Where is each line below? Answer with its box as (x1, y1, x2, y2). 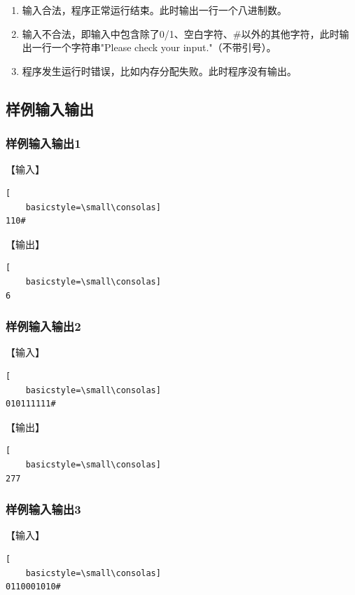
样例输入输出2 (6, 317, 81, 335)
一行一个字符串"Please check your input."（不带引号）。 (32, 40, 277, 55)
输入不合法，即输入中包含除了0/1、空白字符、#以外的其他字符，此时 (22, 26, 340, 41)
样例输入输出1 (6, 135, 81, 152)
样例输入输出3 (6, 500, 81, 518)
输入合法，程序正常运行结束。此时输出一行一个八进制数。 (22, 3, 287, 17)
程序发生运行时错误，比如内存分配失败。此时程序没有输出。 (22, 63, 297, 78)
